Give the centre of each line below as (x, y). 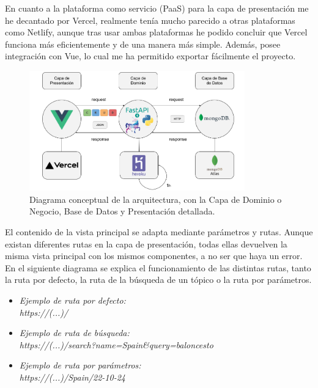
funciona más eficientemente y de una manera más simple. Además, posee (143, 44)
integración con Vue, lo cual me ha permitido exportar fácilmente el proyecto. (150, 56)
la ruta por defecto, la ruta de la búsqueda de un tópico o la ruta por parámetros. (158, 280)
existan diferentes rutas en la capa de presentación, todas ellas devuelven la (146, 243)
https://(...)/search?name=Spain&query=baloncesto (116, 344)
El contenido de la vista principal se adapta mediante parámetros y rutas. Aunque (159, 232)
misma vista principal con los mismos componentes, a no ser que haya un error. (154, 256)
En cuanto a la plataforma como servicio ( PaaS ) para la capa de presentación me (157, 8)
